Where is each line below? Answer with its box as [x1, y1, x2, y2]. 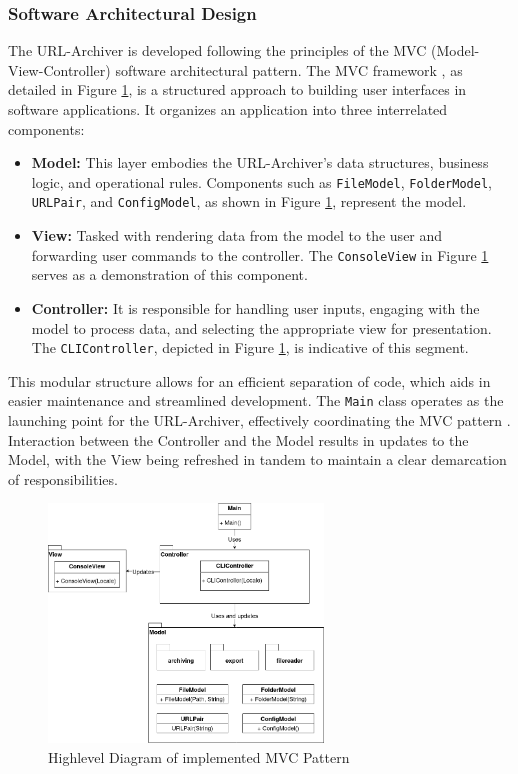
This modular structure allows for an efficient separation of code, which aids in [8, 370, 491, 391]
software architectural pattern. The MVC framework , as [115, 59, 463, 80]
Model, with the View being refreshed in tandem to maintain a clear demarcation [8, 449, 507, 470]
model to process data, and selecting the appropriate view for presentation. [31, 317, 492, 338]
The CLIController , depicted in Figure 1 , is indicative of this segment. [31, 337, 469, 358]
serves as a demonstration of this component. [31, 264, 308, 285]
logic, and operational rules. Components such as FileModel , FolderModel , [31, 171, 492, 192]
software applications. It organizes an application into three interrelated [8, 99, 448, 119]
